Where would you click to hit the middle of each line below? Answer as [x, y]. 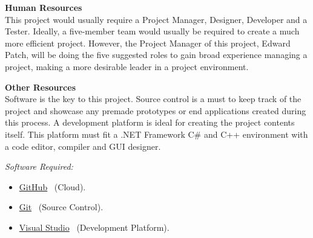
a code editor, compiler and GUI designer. [83, 146]
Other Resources [41, 87]
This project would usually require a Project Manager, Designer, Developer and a [156, 19]
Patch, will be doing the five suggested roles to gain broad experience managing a [156, 55]
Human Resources [44, 7]
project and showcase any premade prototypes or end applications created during [156, 110]
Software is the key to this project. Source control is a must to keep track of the [153, 99]
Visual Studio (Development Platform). [94, 227]
